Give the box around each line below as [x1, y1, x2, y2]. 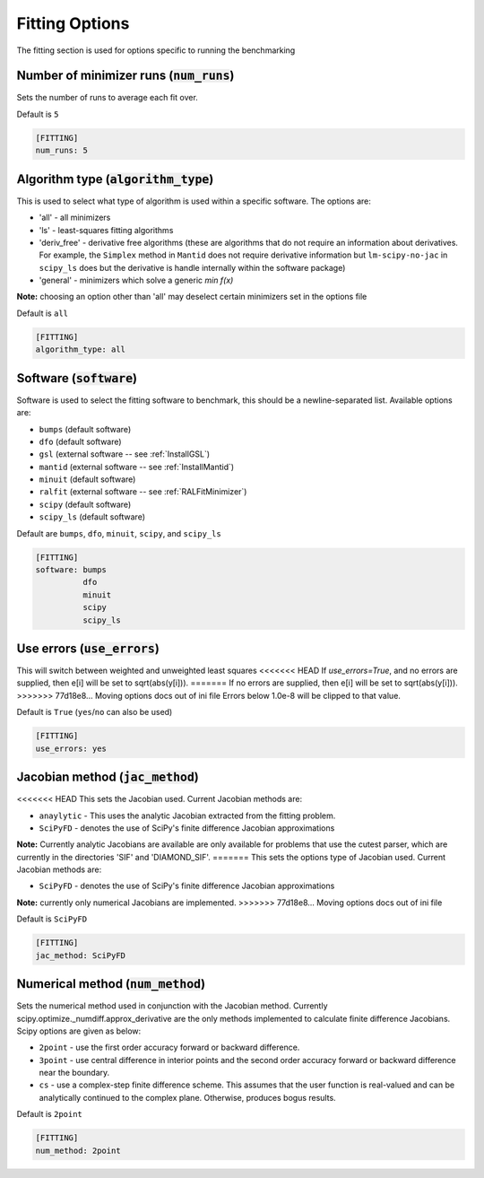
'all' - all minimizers [39, 212, 111, 223]
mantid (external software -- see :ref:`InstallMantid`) [39, 461, 235, 472]
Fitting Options [16, 13, 130, 33]
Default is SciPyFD [16, 913, 88, 924]
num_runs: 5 [35, 145, 89, 156]
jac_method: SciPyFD [35, 950, 125, 960]
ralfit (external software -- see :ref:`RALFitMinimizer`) [39, 486, 247, 497]
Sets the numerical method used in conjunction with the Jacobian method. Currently [16, 1000, 328, 1011]
